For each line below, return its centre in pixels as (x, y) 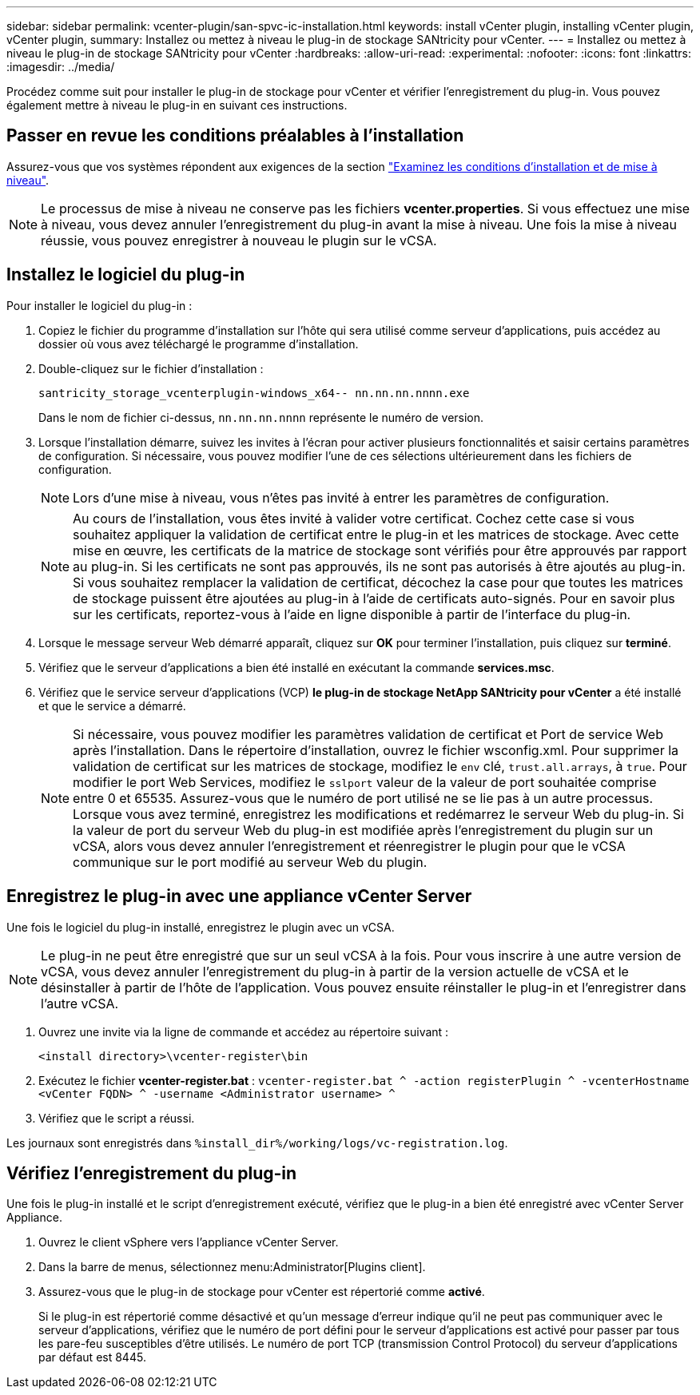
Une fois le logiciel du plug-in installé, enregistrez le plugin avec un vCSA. (201, 927)
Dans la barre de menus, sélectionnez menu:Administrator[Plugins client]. (232, 1267)
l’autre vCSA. (80, 1003)
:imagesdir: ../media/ (61, 67)
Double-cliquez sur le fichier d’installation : (151, 368)
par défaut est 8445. (92, 1357)
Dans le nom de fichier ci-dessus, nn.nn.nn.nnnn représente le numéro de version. (261, 417)
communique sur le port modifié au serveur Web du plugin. (250, 862)
